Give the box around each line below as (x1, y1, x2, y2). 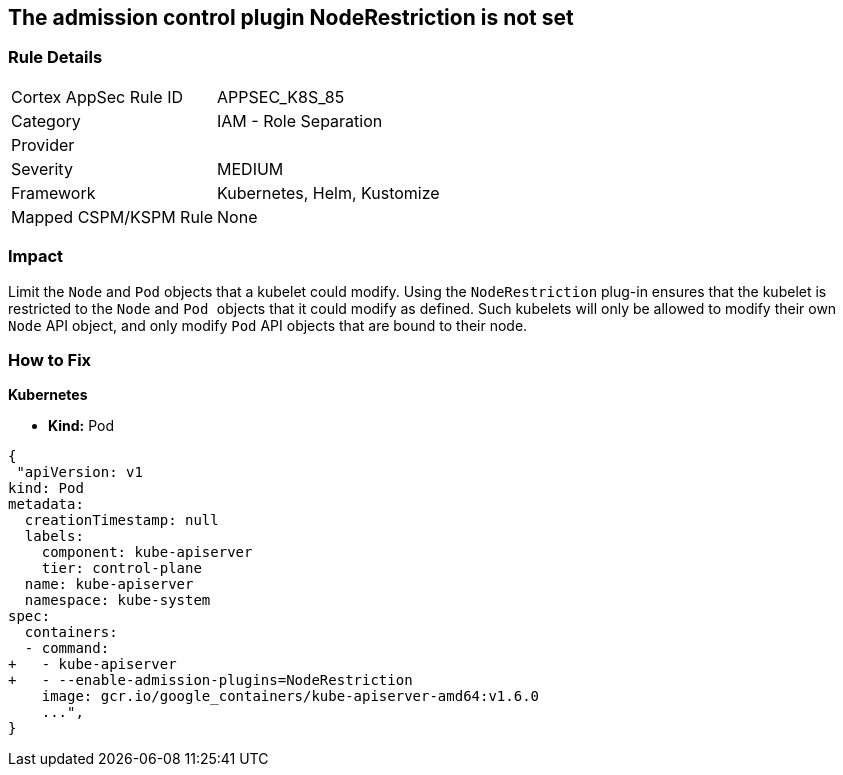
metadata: (8, 496, 84, 513)
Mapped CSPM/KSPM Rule (11, 206, 214, 227)
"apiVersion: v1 (16, 464, 143, 481)
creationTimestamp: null (24, 512, 219, 529)
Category (11, 110, 81, 131)
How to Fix (8, 349, 92, 370)
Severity (11, 158, 73, 179)
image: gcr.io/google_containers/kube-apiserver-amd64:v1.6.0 (41, 688, 540, 705)
